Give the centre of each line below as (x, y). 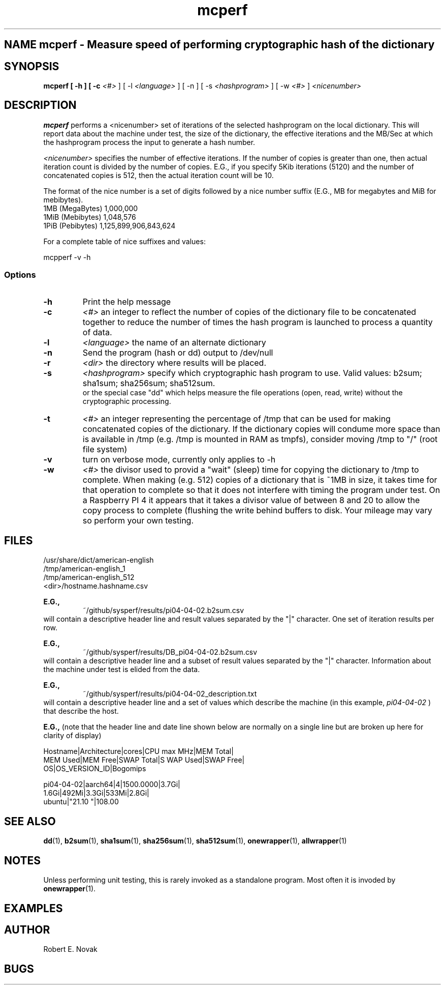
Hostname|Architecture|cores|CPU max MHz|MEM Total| (138, 751)
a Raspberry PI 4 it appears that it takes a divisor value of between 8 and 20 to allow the (251, 500)
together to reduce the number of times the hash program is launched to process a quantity (258, 322)
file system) (105, 449)
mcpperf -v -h (67, 257)
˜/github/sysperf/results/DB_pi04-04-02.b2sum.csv (170, 652)
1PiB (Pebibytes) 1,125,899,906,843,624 (109, 225)
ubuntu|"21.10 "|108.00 (81, 802)
